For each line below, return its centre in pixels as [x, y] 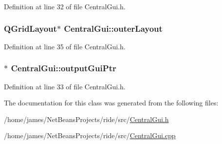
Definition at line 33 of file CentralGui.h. [65, 86]
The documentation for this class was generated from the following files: [111, 103]
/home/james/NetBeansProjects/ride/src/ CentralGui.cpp [90, 135]
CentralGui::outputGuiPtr [64, 68]
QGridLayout [30, 28]
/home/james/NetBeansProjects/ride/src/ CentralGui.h [86, 119]
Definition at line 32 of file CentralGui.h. [65, 6]
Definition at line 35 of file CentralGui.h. [65, 46]
